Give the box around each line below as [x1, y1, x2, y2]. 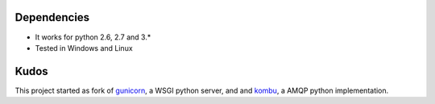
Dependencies [14, 10, 90, 24]
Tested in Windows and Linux [35, 43, 133, 52]
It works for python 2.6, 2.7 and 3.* [35, 32, 151, 42]
